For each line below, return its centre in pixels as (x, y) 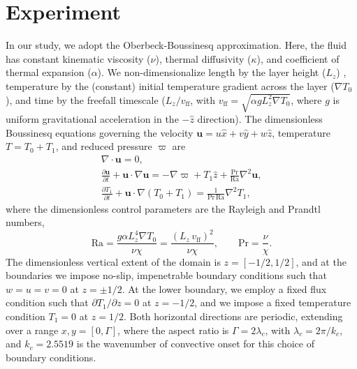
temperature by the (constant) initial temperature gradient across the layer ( (170, 85)
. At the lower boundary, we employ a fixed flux (224, 288)
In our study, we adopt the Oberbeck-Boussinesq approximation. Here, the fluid (176, 45)
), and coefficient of (298, 58)
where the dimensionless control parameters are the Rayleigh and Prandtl (163, 208)
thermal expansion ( (49, 72)
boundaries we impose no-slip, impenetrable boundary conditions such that (166, 275)
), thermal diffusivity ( (203, 58)
